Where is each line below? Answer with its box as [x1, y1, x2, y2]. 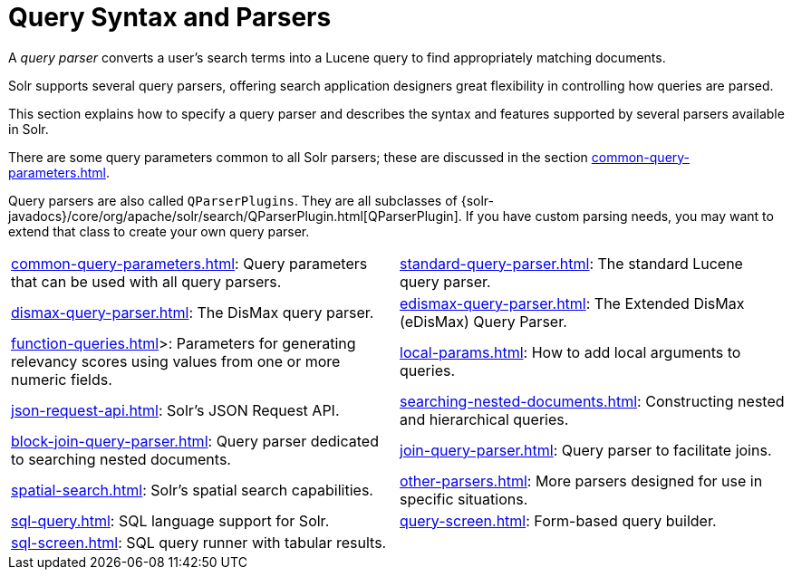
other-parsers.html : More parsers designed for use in [400, 471, 763, 490]
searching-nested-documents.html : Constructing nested [400, 391, 785, 410]
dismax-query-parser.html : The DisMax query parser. [11, 303, 374, 322]
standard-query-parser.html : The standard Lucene [400, 254, 743, 273]
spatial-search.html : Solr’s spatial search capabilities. [11, 480, 373, 499]
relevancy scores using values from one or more [11, 351, 341, 370]
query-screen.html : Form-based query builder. [400, 511, 717, 530]
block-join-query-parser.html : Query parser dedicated [11, 431, 379, 450]
